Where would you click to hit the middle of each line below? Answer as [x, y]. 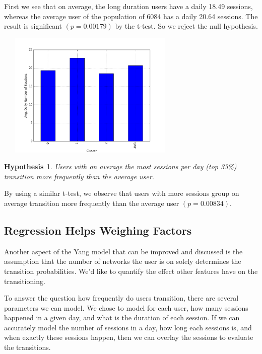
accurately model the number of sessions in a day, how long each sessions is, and [128, 327]
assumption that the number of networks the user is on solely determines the [123, 261]
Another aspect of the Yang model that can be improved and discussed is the [123, 251]
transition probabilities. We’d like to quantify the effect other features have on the [131, 271]
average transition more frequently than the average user [92, 203]
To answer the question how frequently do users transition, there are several [121, 298]
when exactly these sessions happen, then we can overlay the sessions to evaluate [129, 337]
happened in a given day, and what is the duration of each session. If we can [122, 317]
